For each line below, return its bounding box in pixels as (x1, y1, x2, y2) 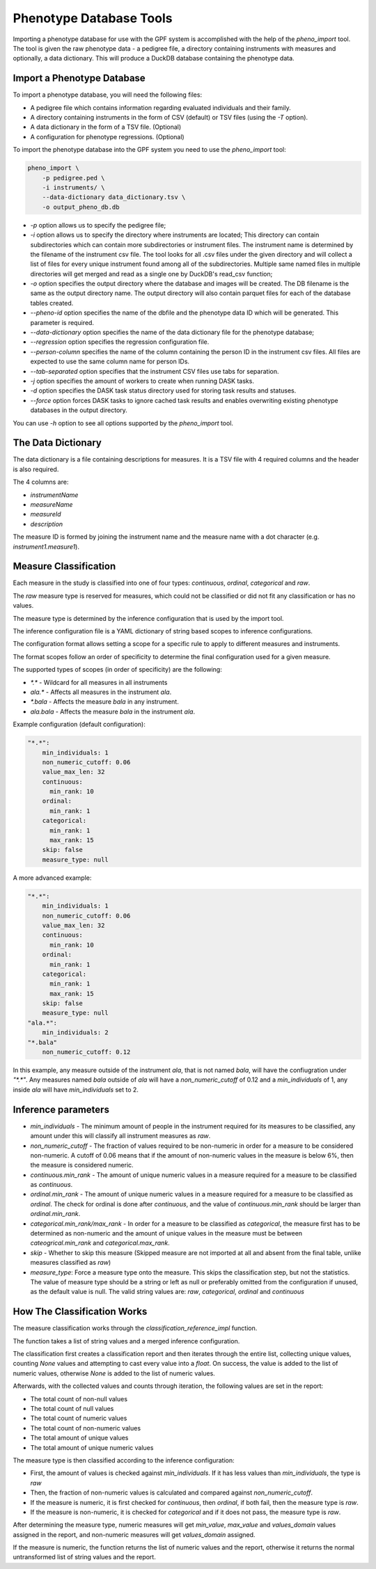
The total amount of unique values (30, 1434, 129, 1442)
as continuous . (30, 1181, 73, 1189)
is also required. (13, 465, 59, 473)
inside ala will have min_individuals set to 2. (13, 1085, 139, 1094)
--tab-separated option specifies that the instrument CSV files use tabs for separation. (30, 367, 279, 375)
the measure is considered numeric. (30, 1161, 134, 1169)
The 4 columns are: (13, 478, 69, 487)
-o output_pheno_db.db (42, 203, 120, 211)
